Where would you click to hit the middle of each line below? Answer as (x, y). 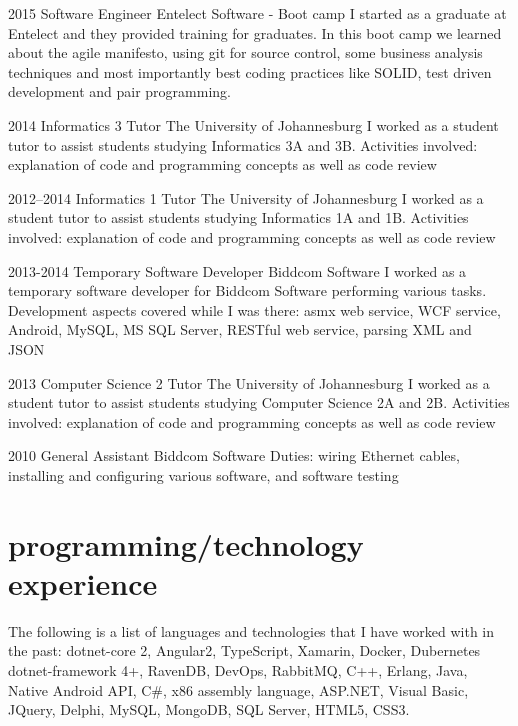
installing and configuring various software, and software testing (203, 474)
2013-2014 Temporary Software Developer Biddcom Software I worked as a (237, 270)
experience (83, 582)
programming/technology (186, 543)
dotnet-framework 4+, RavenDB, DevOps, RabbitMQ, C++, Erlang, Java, (238, 669)
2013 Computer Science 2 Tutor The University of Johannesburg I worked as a (249, 382)
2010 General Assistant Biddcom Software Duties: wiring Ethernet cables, (234, 455)
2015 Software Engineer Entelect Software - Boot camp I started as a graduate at (257, 13)
